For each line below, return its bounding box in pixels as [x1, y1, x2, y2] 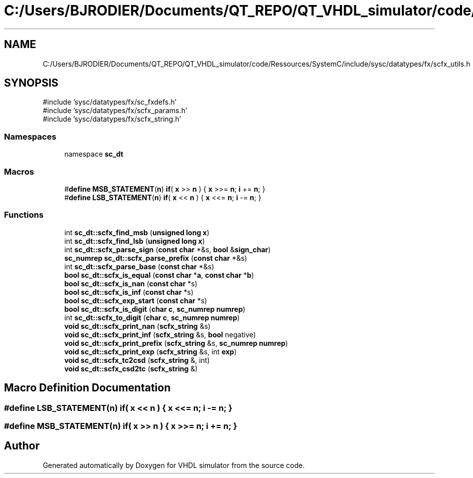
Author [4, 439, 40, 452]
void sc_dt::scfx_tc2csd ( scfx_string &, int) [64, 355, 210, 364]
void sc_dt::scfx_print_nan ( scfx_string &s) [64, 321, 211, 330]
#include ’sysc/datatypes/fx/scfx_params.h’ [43, 106, 187, 115]
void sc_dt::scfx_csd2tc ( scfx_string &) [64, 364, 198, 373]
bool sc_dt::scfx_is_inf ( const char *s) [64, 287, 194, 296]
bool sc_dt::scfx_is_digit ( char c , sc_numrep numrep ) [64, 304, 246, 313]
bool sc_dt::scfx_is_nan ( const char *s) [64, 279, 197, 288]
